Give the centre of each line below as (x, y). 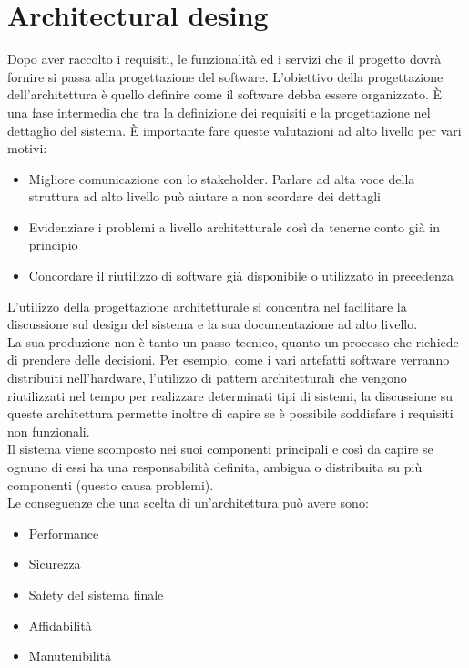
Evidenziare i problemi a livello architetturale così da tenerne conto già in (234, 226)
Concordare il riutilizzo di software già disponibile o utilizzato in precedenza (241, 276)
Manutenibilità (70, 656)
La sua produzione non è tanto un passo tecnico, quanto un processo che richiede (233, 341)
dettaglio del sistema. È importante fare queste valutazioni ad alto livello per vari (234, 130)
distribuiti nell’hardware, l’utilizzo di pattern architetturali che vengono (207, 378)
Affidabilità (60, 625)
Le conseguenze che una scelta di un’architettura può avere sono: (188, 503)
